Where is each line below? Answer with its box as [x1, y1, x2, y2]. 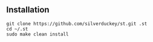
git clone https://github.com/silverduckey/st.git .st [6, 20, 148, 26]
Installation [6, 5, 50, 15]
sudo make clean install [6, 31, 69, 37]
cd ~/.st [6, 26, 28, 32]
